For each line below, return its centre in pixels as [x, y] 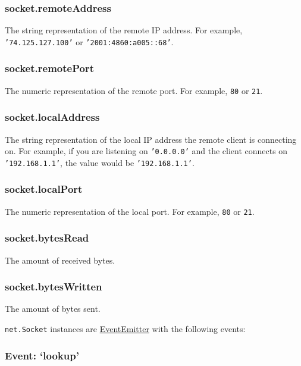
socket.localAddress [52, 117]
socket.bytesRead [47, 238]
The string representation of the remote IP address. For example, [124, 30]
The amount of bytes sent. [53, 309]
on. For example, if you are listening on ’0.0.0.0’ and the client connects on [146, 151]
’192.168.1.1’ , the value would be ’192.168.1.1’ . [100, 162]
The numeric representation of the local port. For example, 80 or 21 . [130, 211]
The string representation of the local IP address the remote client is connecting [151, 139]
